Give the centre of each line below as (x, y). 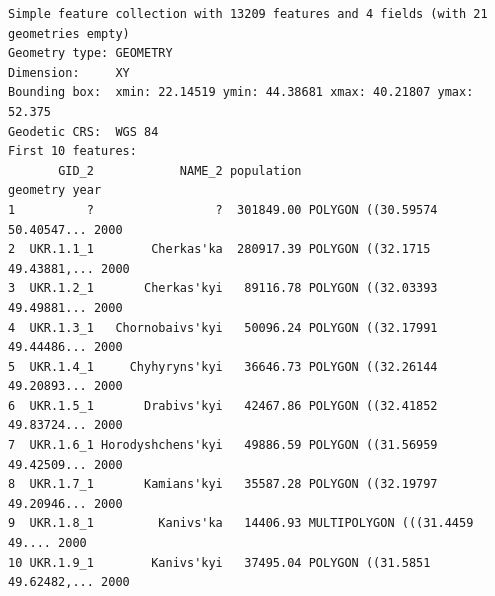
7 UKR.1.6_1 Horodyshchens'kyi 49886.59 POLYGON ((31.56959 (223, 445)
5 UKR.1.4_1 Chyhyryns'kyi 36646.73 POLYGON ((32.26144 (223, 366)
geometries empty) (69, 33)
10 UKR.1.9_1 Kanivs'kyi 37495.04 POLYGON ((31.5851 (219, 562)
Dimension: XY (69, 72)
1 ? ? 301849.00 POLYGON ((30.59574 (223, 209)
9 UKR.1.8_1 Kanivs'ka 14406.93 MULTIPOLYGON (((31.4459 (241, 523)
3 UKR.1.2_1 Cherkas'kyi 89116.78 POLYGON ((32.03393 (223, 288)
